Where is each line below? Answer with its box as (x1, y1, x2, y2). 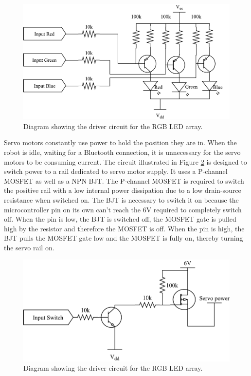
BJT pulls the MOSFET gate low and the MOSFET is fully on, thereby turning (4, 233, 243, 243)
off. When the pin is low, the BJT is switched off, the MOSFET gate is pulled (4, 214, 236, 224)
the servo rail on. (4, 242, 54, 252)
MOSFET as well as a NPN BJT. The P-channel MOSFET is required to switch (4, 175, 244, 186)
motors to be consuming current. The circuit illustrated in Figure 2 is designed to (4, 156, 247, 167)
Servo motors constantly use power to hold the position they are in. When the (4, 137, 237, 148)
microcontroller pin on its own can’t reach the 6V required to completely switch (4, 204, 242, 214)
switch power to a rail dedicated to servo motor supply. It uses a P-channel (4, 166, 228, 176)
